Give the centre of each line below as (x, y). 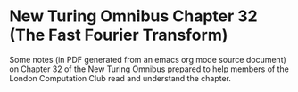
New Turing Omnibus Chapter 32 (133, 16)
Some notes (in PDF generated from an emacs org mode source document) (148, 59)
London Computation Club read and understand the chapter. (120, 78)
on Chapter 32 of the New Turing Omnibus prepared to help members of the (149, 69)
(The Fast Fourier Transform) (119, 35)
